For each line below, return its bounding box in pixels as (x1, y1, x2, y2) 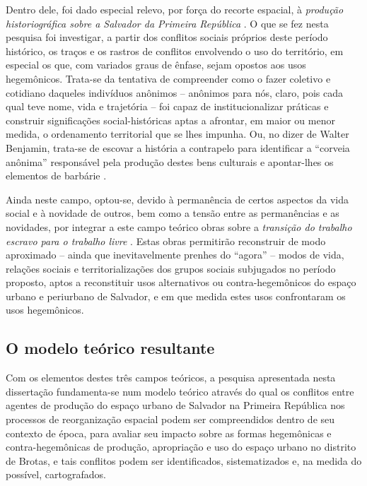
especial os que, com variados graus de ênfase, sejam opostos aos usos (6, 57, 306, 72)
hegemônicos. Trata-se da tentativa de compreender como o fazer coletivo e (6, 71, 331, 85)
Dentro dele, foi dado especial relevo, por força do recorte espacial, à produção (6, 2, 344, 16)
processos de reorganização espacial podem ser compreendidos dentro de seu (6, 412, 335, 427)
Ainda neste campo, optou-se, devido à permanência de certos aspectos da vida (6, 191, 349, 206)
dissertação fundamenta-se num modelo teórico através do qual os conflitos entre (6, 384, 354, 398)
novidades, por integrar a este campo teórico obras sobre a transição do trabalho (6, 219, 352, 234)
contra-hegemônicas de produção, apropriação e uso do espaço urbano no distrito (6, 439, 356, 454)
